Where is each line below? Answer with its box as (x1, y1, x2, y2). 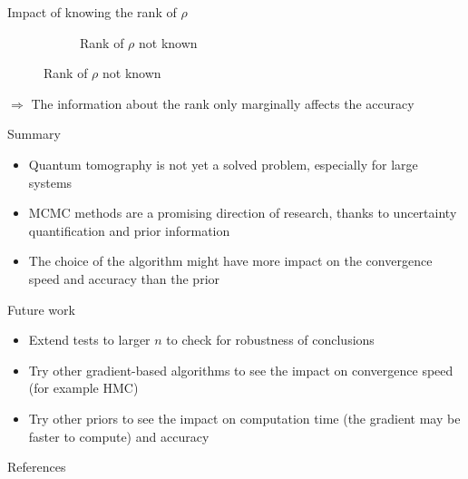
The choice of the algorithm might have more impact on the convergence (28, 251, 433, 270)
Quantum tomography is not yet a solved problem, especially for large (28, 154, 418, 173)
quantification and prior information (28, 220, 230, 239)
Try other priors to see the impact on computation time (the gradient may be (28, 408, 461, 427)
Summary (7, 124, 61, 143)
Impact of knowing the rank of (7, 3, 177, 21)
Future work (7, 299, 75, 318)
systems (28, 172, 73, 191)
